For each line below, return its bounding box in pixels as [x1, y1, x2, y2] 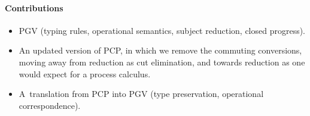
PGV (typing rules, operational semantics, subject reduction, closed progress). [19, 24, 306, 36]
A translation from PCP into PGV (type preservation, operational [19, 87, 264, 100]
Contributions [5, 1, 63, 14]
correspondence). [19, 99, 81, 111]
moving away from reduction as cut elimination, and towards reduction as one [19, 55, 305, 68]
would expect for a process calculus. [19, 67, 151, 80]
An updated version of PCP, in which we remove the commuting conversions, [19, 44, 302, 57]
